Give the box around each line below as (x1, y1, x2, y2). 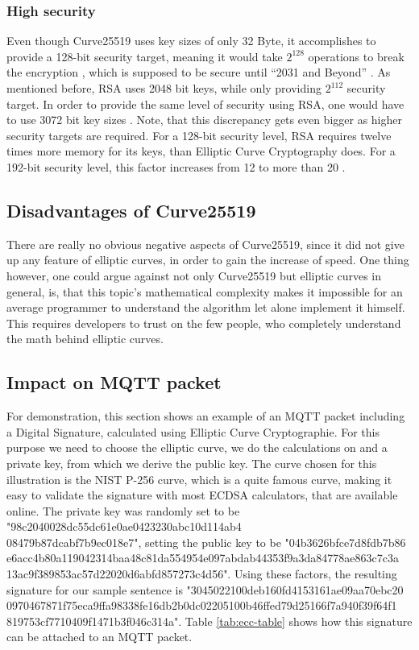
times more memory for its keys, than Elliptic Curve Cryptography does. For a (6, 143, 396, 159)
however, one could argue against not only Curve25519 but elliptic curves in (6, 267, 382, 284)
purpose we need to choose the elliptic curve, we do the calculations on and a (6, 439, 388, 456)
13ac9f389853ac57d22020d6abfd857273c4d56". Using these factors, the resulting (6, 565, 397, 582)
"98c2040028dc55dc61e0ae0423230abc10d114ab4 (6, 518, 242, 535)
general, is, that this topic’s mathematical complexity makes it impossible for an (6, 283, 403, 300)
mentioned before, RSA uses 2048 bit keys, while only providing (6, 80, 322, 96)
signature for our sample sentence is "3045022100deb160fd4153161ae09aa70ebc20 (6, 581, 404, 598)
